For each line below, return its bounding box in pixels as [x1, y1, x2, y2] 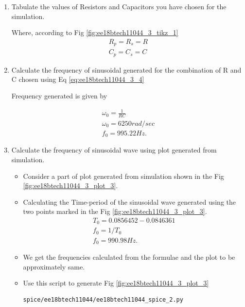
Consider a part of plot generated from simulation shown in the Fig [23, 171, 224, 181]
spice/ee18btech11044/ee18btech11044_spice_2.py [23, 296, 183, 303]
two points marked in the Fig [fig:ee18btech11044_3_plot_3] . [23, 206, 207, 216]
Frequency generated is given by [11, 90, 107, 100]
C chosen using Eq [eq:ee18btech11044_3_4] [11, 74, 144, 84]
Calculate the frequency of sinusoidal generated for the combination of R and [11, 64, 242, 75]
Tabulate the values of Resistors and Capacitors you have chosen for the [11, 1, 227, 11]
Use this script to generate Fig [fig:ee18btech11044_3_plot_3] [23, 278, 209, 288]
